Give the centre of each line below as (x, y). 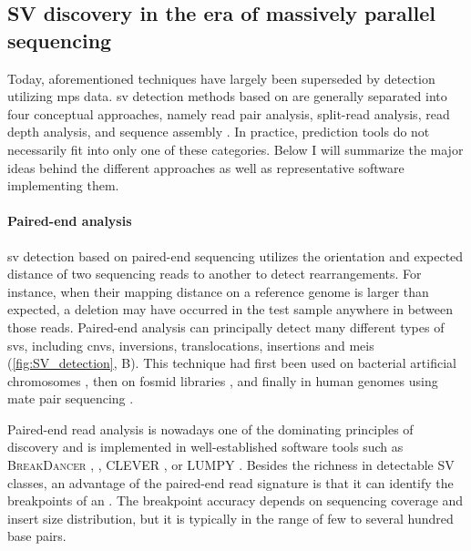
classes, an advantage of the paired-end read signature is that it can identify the (230, 482)
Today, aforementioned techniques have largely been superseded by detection (221, 78)
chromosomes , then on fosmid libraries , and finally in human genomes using (223, 380)
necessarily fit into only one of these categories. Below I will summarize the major (235, 149)
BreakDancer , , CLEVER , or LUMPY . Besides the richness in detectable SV (231, 465)
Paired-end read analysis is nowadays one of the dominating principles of (210, 429)
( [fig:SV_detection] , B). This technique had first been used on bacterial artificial (232, 363)
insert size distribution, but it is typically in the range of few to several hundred (230, 518)
